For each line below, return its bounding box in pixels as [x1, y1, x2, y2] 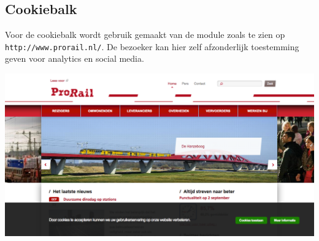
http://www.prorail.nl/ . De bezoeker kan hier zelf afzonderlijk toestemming [5, 40, 299, 53]
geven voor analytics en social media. [5, 52, 144, 65]
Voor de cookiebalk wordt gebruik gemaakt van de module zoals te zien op [5, 28, 285, 41]
